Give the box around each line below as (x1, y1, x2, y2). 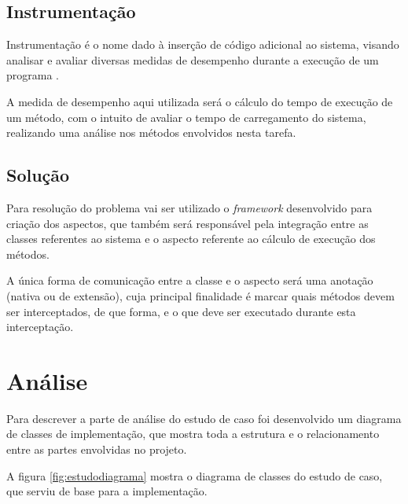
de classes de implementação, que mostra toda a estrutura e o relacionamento (6, 425, 380, 442)
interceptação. (6, 318, 74, 335)
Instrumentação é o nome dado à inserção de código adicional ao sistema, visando (6, 36, 399, 53)
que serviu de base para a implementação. (6, 483, 208, 499)
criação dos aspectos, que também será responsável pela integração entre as (6, 215, 369, 231)
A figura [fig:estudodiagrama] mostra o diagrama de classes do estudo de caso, (6, 467, 383, 484)
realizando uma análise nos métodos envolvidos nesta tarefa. (6, 124, 296, 141)
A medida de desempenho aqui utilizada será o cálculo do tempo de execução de (6, 93, 393, 109)
